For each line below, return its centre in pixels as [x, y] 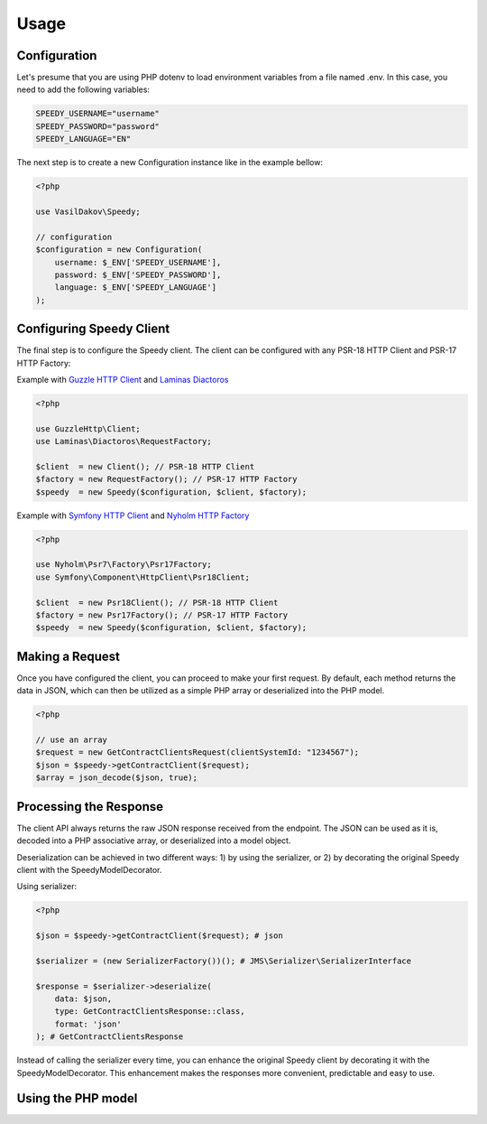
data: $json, [83, 999]
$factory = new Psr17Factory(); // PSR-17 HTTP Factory [162, 615]
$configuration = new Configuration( [119, 250]
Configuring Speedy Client [93, 329]
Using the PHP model [77, 1098]
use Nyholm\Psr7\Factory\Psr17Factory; [124, 565]
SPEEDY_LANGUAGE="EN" [83, 139]
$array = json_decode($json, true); [117, 778]
